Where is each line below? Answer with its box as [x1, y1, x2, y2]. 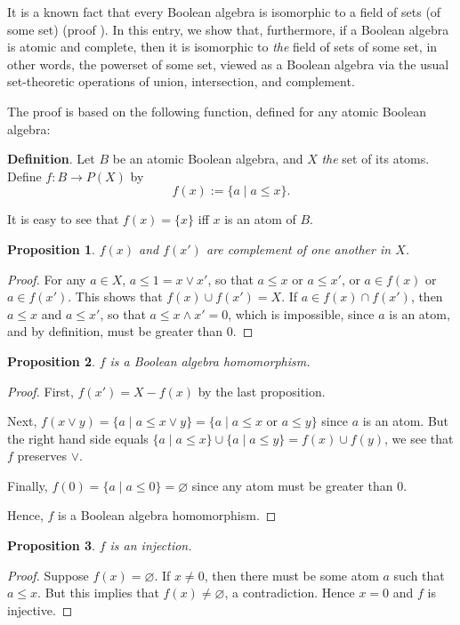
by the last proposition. [198, 381, 326, 400]
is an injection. [109, 536, 192, 555]
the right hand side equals [7, 429, 149, 447]
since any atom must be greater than [191, 476, 393, 494]
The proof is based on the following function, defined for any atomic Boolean [7, 101, 427, 120]
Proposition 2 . [7, 351, 95, 370]
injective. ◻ [7, 600, 73, 619]
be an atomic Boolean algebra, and [112, 149, 303, 168]
